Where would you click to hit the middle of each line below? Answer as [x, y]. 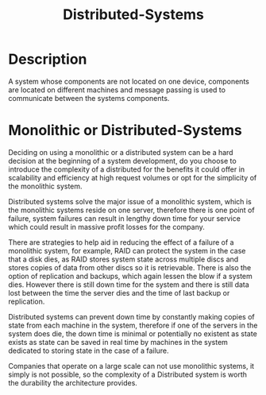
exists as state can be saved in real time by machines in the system [118, 342]
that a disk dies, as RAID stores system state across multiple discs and [123, 259]
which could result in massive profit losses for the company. [106, 227]
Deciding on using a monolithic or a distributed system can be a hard [121, 152]
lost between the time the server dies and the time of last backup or [119, 292]
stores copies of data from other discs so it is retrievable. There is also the [130, 267]
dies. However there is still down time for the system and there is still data [129, 285]
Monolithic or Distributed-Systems [125, 131]
